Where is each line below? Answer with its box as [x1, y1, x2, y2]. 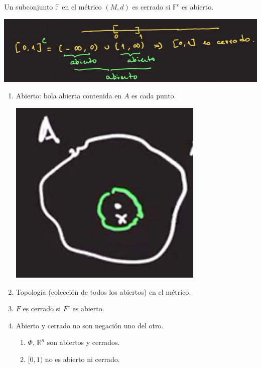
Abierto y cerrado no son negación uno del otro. [16, 320, 164, 330]
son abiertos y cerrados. [47, 337, 120, 347]
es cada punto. [132, 90, 176, 101]
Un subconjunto [4, 2, 53, 12]
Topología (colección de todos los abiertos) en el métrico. [16, 286, 191, 297]
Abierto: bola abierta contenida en [16, 90, 122, 101]
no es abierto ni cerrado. [45, 353, 120, 364]
